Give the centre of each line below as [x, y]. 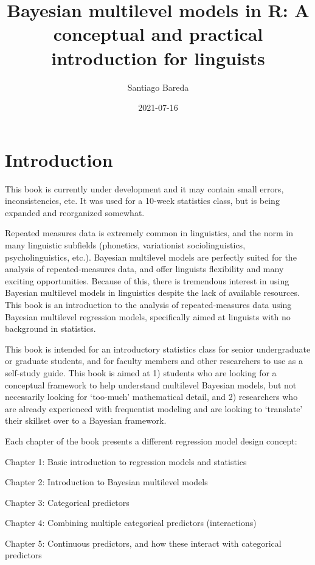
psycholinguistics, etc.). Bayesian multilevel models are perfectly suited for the [151, 257]
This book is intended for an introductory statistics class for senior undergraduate [158, 349]
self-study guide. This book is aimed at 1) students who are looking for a [141, 372]
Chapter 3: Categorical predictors [67, 502]
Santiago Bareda [158, 87]
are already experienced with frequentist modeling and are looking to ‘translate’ [154, 408]
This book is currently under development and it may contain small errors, [144, 188]
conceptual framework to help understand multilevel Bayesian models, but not [151, 384]
